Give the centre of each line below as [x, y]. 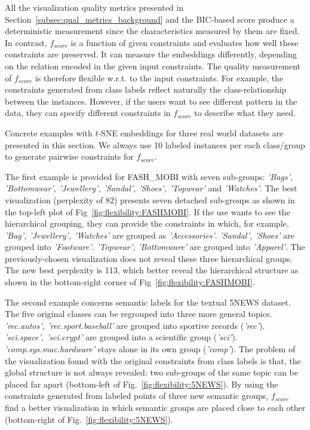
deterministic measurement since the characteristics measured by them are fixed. [152, 31]
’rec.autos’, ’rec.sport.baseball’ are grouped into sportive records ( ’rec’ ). [135, 325]
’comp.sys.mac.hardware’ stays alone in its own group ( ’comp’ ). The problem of [150, 349]
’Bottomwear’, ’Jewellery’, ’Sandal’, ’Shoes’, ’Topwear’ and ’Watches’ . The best [151, 188]
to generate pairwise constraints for [69, 156]
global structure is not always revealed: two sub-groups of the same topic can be [151, 372]
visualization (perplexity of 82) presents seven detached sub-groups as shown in [150, 199]
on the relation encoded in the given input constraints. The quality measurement [153, 65]
